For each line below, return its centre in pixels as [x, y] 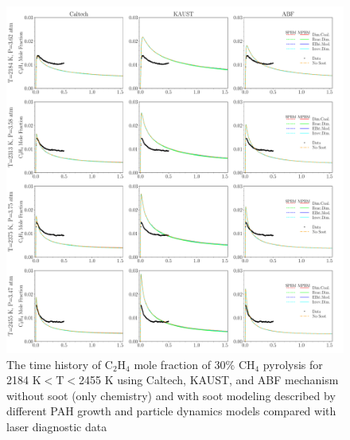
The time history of [54, 364]
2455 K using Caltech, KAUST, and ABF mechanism [208, 380]
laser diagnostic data [57, 426]
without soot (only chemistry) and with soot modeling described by [171, 395]
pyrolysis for [293, 364]
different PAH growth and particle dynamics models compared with [171, 411]
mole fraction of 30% [185, 364]
